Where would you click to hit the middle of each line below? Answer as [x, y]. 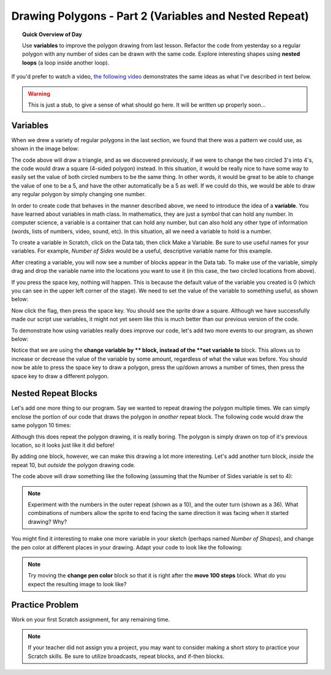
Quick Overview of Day [52, 34]
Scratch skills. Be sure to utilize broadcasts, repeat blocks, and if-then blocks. [126, 656]
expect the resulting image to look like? [77, 584]
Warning [39, 93]
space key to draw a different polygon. [60, 376]
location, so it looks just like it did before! [63, 445]
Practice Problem [45, 605]
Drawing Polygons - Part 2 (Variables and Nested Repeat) [160, 16]
